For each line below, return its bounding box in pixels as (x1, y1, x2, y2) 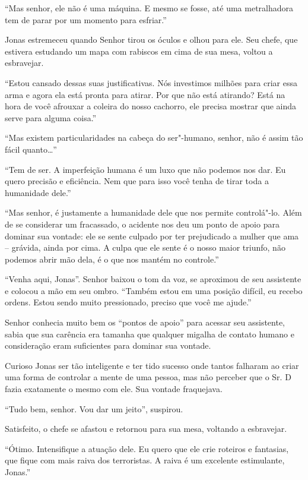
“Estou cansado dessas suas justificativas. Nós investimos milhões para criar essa (5, 76, 297, 89)
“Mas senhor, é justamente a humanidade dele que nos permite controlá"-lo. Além (5, 206, 302, 219)
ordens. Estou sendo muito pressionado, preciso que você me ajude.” (5, 296, 252, 308)
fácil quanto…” (5, 143, 57, 155)
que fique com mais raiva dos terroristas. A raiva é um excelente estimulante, (5, 454, 285, 466)
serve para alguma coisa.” (5, 111, 97, 124)
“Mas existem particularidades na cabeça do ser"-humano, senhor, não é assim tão (5, 131, 303, 144)
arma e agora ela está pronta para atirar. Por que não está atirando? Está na (5, 88, 285, 100)
